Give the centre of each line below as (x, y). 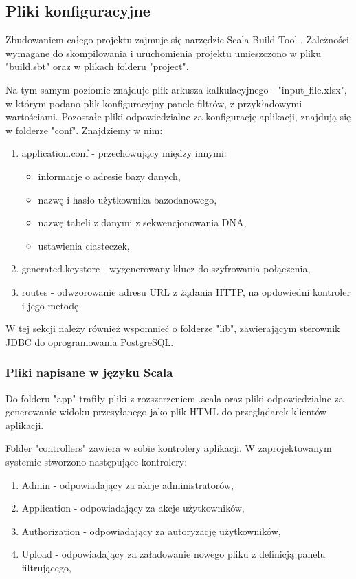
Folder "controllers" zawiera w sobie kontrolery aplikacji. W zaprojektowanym (169, 448)
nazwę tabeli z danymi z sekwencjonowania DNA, (142, 222)
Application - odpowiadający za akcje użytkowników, (133, 508)
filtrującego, (46, 567)
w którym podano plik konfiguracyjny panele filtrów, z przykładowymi (154, 103)
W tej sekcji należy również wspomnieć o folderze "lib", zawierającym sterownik (173, 328)
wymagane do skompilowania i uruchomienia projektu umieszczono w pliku (164, 53)
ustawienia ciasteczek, (84, 245)
